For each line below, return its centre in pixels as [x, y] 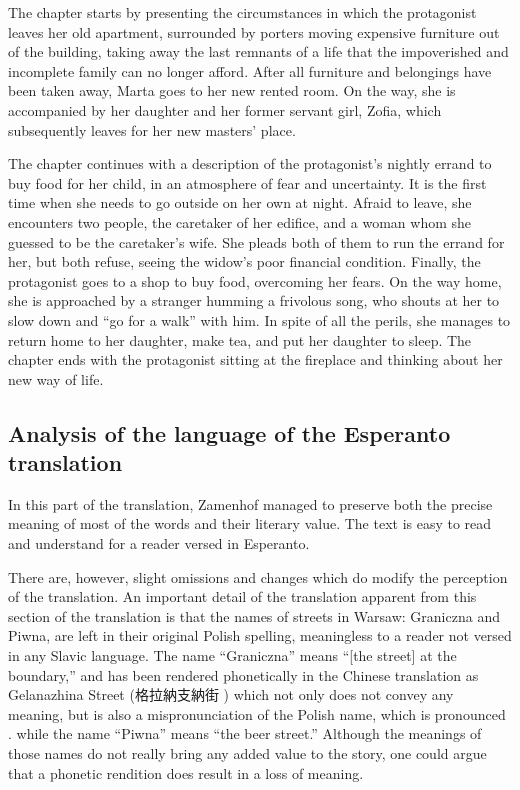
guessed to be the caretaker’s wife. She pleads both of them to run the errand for [256, 241]
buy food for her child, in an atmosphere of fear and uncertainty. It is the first [247, 182]
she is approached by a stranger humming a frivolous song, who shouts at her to [254, 300]
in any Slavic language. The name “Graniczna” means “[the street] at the [232, 655]
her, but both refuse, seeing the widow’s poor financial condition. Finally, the [244, 261]
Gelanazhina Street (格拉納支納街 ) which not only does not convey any [231, 694]
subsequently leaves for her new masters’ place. [152, 129]
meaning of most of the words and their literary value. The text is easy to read [250, 523]
